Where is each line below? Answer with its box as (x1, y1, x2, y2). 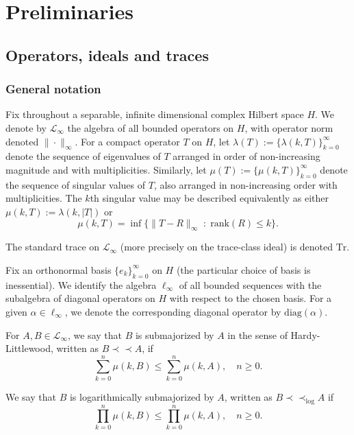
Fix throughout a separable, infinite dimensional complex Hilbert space (5, 107, 304, 121)
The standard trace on (5, 239, 100, 254)
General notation (5, 80, 101, 97)
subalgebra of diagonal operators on (5, 291, 155, 305)
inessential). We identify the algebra (5, 277, 157, 292)
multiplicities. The (5, 191, 82, 205)
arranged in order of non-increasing (173, 149, 320, 163)
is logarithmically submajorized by (69, 389, 214, 403)
